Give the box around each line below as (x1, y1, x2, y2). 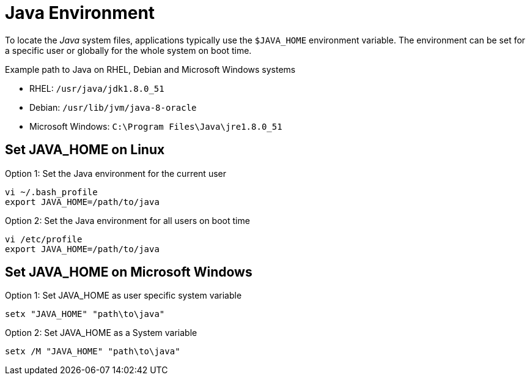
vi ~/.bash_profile (5, 187, 98, 197)
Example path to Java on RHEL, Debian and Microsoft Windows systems (5, 64, 296, 75)
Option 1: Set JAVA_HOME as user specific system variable (5, 290, 242, 301)
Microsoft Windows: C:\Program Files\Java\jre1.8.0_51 (29, 121, 282, 132)
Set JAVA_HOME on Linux (5, 142, 165, 158)
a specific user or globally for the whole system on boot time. (5, 45, 252, 56)
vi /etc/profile (5, 234, 83, 244)
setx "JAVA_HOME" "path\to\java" (5, 309, 165, 319)
